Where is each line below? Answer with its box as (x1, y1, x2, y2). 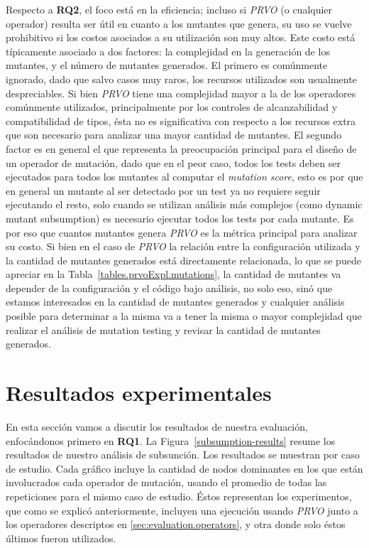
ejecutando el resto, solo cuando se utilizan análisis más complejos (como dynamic (6, 197, 363, 212)
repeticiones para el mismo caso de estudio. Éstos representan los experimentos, (6, 488, 352, 503)
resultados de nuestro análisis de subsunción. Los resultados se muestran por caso (6, 447, 360, 462)
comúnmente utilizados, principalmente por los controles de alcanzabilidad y (6, 100, 338, 114)
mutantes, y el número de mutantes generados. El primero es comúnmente (6, 58, 328, 72)
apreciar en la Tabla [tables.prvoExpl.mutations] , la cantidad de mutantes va (6, 267, 341, 281)
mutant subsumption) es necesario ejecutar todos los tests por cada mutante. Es (6, 210, 354, 225)
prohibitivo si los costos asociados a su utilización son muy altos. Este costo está (6, 30, 356, 45)
